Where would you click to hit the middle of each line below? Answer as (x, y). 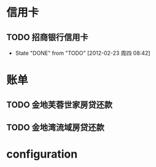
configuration (42, 154)
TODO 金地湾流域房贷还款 (55, 127)
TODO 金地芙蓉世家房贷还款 (59, 105)
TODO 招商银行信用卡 (47, 37)
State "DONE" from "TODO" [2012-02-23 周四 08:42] (83, 53)
